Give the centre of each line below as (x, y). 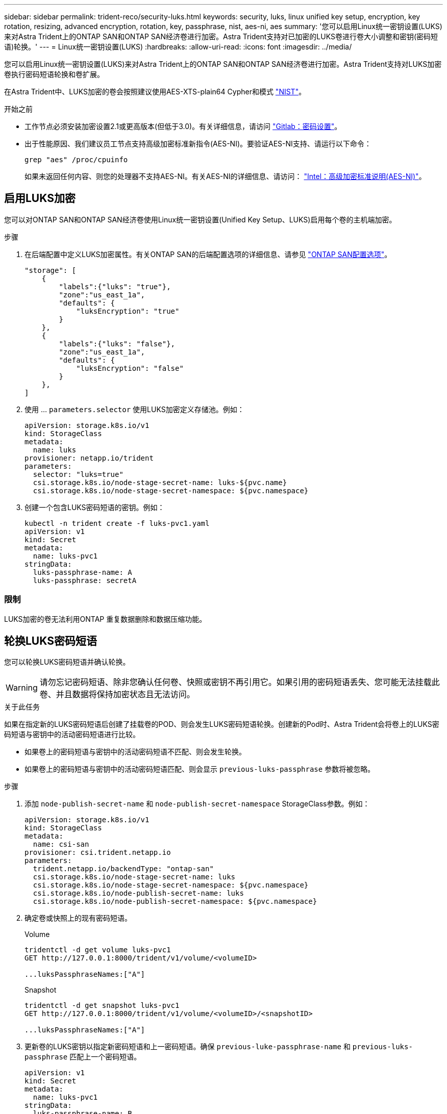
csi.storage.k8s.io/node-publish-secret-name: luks (138, 893)
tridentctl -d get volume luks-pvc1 (98, 950)
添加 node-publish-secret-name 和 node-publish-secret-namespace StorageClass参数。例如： (197, 804)
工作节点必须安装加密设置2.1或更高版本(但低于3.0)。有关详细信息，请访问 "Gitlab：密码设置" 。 (183, 126)
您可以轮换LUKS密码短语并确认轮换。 (67, 662)
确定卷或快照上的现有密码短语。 (78, 918)
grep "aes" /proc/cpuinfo (76, 160)
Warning (22, 688)
